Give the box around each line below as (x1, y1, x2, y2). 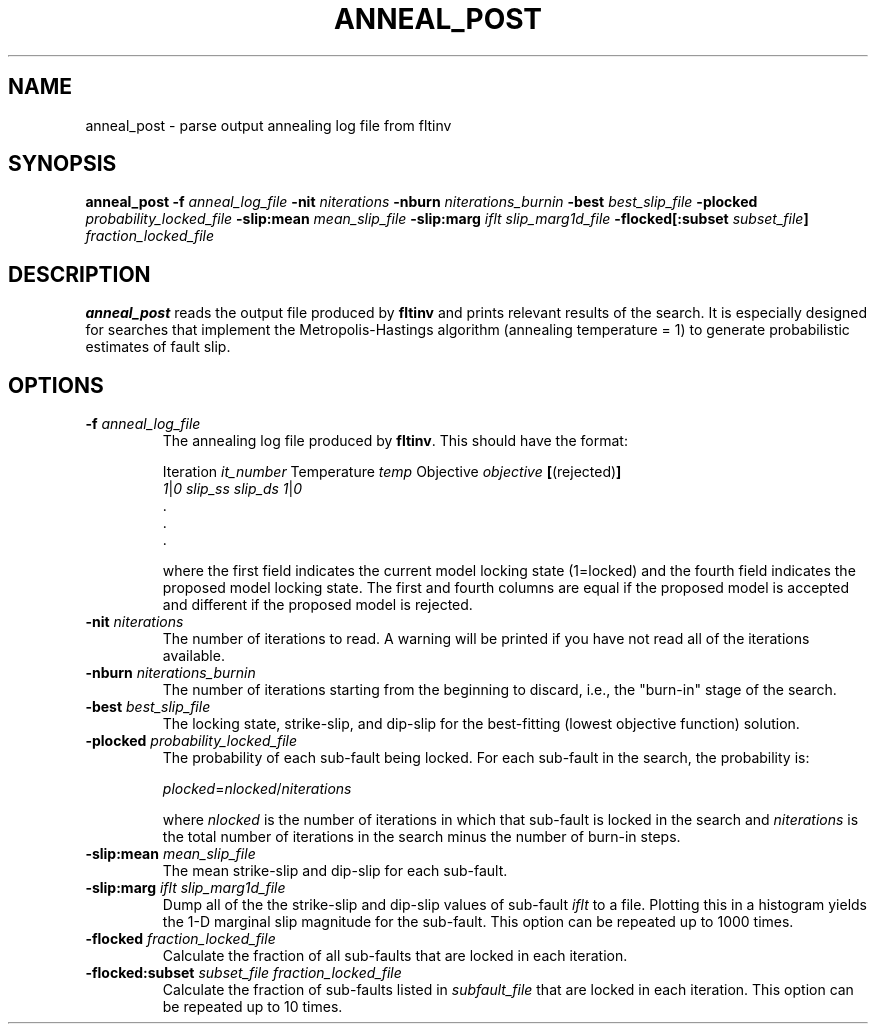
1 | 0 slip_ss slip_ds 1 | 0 (162, 480, 302, 498)
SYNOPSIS (8, 151, 117, 177)
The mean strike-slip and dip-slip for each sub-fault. (162, 862, 508, 880)
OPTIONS (8, 372, 104, 398)
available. (162, 647, 225, 665)
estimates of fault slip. (85, 338, 231, 356)
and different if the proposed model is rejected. (162, 596, 473, 614)
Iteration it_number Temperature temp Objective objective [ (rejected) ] (162, 463, 622, 481)
